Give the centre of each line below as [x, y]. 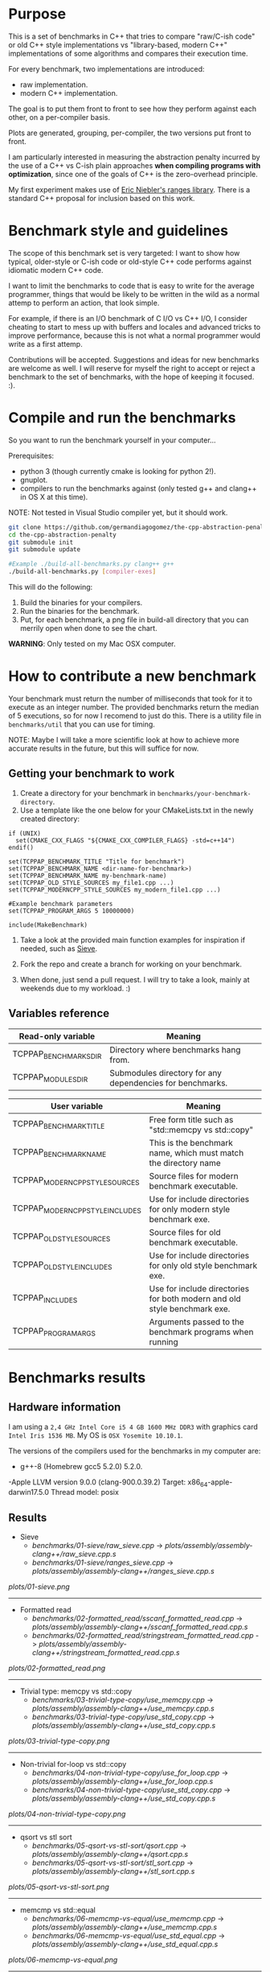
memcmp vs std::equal [58, 1910]
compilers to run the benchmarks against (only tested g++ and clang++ [138, 488]
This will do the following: [51, 587]
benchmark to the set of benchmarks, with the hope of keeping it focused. [131, 377]
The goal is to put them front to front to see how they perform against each [133, 109]
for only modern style [190, 1209]
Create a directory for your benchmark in [88, 793]
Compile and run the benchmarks [122, 418]
